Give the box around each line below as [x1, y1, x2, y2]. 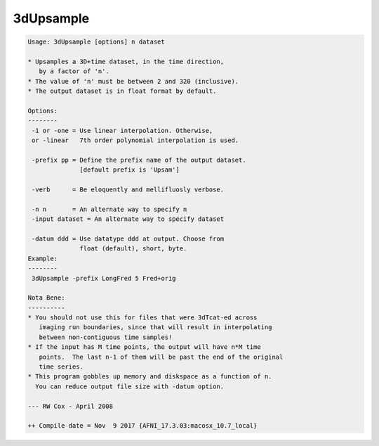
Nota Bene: [27, 294, 65, 302]
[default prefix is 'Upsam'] [79, 166, 180, 174]
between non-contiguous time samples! [39, 333, 173, 341]
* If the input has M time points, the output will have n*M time [27, 343, 261, 351]
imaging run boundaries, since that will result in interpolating [39, 324, 272, 331]
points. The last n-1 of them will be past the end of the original [39, 352, 284, 361]
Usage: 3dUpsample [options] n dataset [27, 38, 165, 46]
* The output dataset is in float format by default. [27, 87, 217, 95]
